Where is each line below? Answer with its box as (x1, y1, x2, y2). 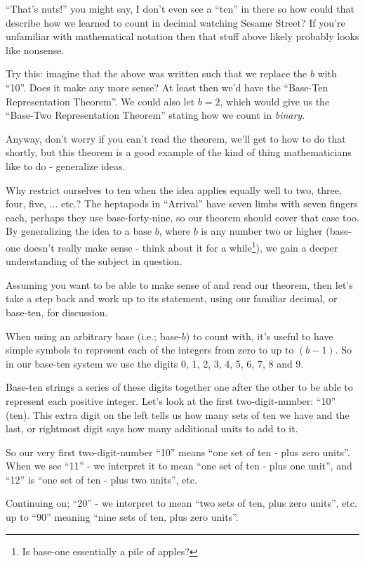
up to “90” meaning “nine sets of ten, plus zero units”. (6, 510, 239, 524)
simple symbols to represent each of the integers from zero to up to (6, 342, 294, 357)
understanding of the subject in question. (6, 254, 182, 268)
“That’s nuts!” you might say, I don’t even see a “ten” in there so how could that (6, 1, 354, 15)
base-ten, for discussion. (6, 304, 108, 319)
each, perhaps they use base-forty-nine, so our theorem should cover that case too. (6, 209, 359, 224)
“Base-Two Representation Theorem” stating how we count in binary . (6, 108, 305, 122)
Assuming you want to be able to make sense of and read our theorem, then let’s (6, 277, 353, 292)
